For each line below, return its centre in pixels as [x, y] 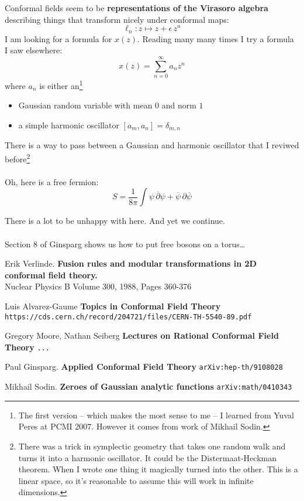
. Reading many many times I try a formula [215, 38]
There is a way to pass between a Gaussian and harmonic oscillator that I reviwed [152, 145]
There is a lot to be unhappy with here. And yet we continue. [115, 221]
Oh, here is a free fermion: [52, 181]
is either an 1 [61, 85]
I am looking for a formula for [58, 38]
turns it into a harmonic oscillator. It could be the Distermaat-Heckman [147, 457]
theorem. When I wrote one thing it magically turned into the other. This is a [158, 469]
